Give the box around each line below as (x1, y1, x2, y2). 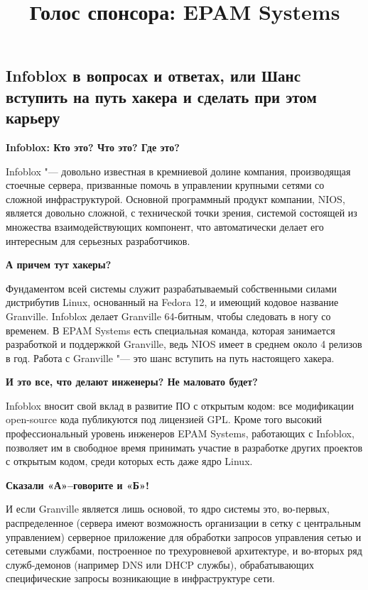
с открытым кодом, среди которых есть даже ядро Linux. (6, 454, 253, 469)
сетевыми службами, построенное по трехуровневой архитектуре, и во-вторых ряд (6, 543, 362, 558)
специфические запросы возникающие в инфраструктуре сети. (6, 571, 275, 586)
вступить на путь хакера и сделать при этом (6, 85, 317, 107)
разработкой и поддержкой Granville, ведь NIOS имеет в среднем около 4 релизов (6, 337, 362, 351)
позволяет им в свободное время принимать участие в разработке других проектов (6, 439, 363, 454)
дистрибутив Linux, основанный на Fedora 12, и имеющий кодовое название (6, 295, 339, 310)
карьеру (6, 106, 60, 129)
